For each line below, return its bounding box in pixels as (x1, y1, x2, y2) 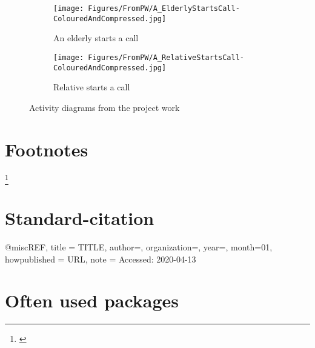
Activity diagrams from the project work (29, 101, 180, 113)
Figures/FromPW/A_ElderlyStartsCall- (88, 4, 240, 13)
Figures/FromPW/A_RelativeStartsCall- (88, 53, 244, 62)
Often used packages (5, 288, 179, 313)
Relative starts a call (53, 81, 130, 93)
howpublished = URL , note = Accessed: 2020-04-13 (5, 252, 196, 265)
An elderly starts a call (53, 32, 139, 44)
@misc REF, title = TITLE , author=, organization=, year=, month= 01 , (5, 240, 273, 253)
